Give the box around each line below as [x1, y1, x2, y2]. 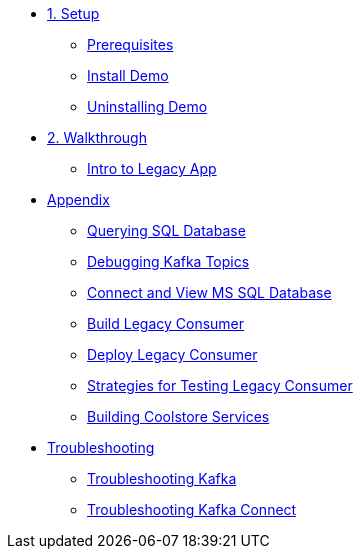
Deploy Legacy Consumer [87, 346, 258, 363]
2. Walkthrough [47, 129, 147, 146]
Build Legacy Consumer [87, 315, 245, 332]
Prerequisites [87, 36, 174, 53]
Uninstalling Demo [87, 98, 208, 115]
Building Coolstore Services [87, 408, 270, 425]
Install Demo [87, 67, 169, 84]
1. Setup [47, 5, 100, 22]
